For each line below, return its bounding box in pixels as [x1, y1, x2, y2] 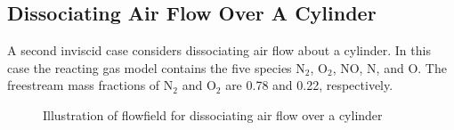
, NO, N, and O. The [332, 58, 447, 77]
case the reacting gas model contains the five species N [7, 58, 305, 77]
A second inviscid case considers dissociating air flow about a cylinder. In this [7, 41, 431, 60]
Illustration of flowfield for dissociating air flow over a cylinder [43, 105, 383, 124]
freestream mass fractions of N [7, 76, 174, 94]
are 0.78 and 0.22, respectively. [225, 76, 393, 94]
